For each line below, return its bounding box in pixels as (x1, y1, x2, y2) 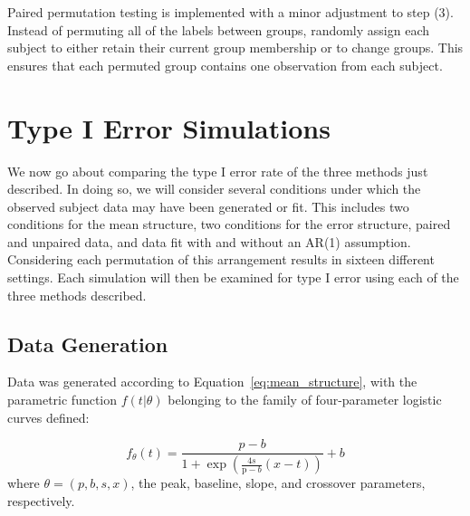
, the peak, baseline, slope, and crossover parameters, (130, 473, 426, 492)
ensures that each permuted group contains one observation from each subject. (7, 55, 443, 74)
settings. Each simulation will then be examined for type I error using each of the (7, 268, 459, 287)
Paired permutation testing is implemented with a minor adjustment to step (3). (7, 3, 454, 21)
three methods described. (7, 285, 147, 304)
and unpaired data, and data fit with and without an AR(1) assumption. (7, 232, 411, 251)
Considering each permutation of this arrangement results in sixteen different (7, 250, 435, 269)
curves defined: (7, 407, 90, 426)
